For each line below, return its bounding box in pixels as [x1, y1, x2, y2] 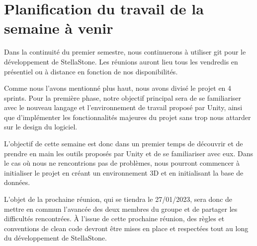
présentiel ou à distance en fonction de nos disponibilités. [4, 66, 178, 76]
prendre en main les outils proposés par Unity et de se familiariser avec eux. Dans [4, 148, 254, 158]
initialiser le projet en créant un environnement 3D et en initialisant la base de [4, 167, 244, 178]
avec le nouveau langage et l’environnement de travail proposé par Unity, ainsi [4, 102, 243, 113]
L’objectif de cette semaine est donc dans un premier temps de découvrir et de [4, 138, 243, 149]
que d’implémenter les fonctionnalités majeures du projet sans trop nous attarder [4, 112, 251, 122]
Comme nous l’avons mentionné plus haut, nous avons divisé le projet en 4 [4, 83, 232, 93]
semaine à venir [4, 18, 113, 38]
